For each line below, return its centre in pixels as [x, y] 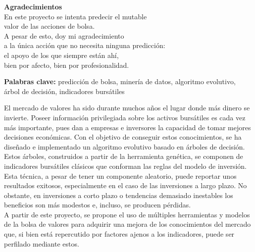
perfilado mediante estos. [42, 243]
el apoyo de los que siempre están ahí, [61, 55]
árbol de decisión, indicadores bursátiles [64, 91]
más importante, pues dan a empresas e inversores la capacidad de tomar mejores [127, 127]
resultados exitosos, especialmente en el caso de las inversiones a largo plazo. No [126, 185]
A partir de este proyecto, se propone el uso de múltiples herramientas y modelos [127, 214]
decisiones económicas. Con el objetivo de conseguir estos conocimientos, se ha [123, 137]
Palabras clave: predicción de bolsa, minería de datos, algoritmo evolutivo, [120, 81]
